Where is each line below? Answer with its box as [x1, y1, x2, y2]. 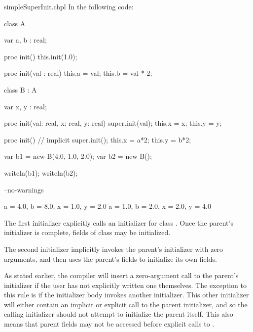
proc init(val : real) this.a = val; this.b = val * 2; [4, 68, 152, 78]
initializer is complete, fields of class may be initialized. [4, 227, 171, 237]
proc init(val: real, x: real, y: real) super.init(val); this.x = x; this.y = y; [4, 118, 222, 128]
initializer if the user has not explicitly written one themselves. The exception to [4, 280, 247, 290]
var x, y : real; [4, 101, 47, 111]
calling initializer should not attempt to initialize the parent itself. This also [4, 309, 233, 319]
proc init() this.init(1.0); [4, 51, 77, 61]
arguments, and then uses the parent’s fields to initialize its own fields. [4, 253, 217, 264]
